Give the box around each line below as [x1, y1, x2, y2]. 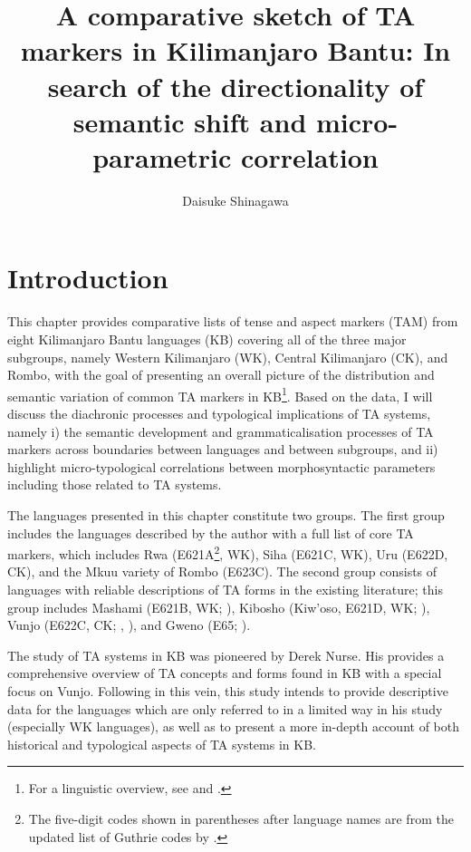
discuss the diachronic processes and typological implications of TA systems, [7, 404, 431, 423]
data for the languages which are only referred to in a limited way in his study [7, 699, 443, 718]
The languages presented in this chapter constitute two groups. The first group [7, 506, 445, 524]
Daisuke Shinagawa [182, 190, 289, 209]
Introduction [7, 259, 168, 296]
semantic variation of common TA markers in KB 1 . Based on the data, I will [7, 383, 433, 405]
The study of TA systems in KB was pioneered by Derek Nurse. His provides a [7, 645, 445, 664]
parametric [92, 138, 232, 175]
